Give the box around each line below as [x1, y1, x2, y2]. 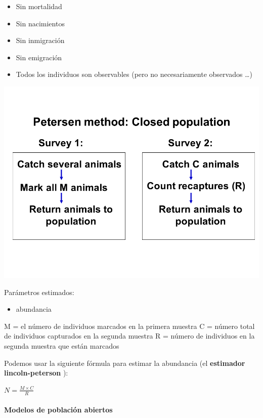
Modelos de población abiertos [4, 404, 113, 415]
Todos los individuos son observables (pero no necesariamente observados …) [16, 69, 252, 79]
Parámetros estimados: [4, 286, 74, 297]
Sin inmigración [16, 35, 65, 46]
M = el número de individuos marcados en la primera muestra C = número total [4, 320, 255, 331]
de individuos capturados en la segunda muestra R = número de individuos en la [4, 330, 255, 341]
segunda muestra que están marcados [4, 340, 119, 351]
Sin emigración [16, 52, 62, 62]
